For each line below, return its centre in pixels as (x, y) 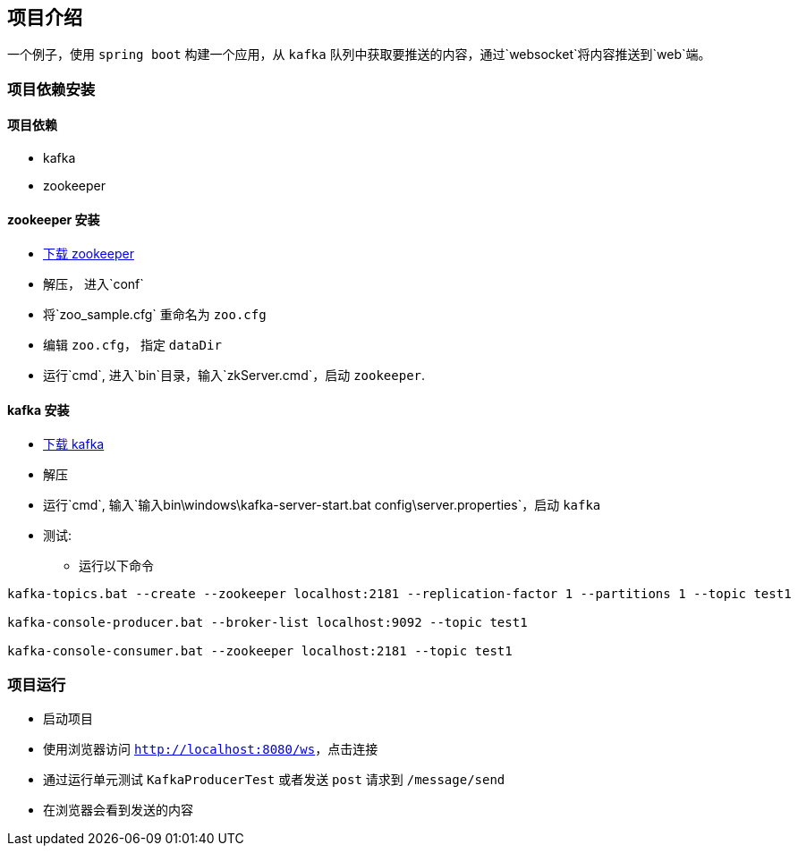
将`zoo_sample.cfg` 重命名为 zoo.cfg (155, 315)
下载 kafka (74, 444)
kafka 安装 (38, 410)
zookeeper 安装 (54, 219)
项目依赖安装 (51, 89)
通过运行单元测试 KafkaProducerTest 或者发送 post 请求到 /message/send (274, 780)
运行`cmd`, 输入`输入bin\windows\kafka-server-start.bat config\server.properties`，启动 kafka (322, 505)
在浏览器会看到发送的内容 (118, 810)
